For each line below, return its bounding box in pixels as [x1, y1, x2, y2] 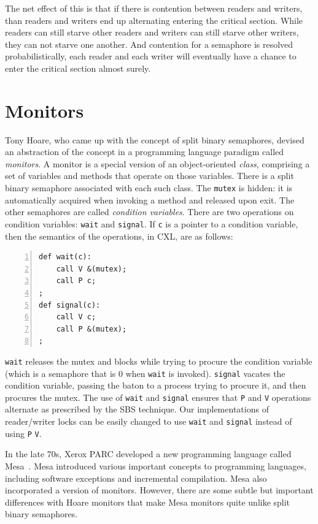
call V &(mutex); [56, 264, 127, 273]
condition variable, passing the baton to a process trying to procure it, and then [5, 379, 306, 392]
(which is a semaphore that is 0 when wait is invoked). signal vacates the [5, 366, 285, 379]
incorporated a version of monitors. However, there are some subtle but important [5, 484, 314, 496]
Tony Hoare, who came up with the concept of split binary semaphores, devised [5, 133, 304, 146]
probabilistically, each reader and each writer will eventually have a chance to [5, 50, 297, 63]
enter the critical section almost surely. [5, 61, 151, 74]
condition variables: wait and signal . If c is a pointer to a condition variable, [5, 217, 298, 230]
